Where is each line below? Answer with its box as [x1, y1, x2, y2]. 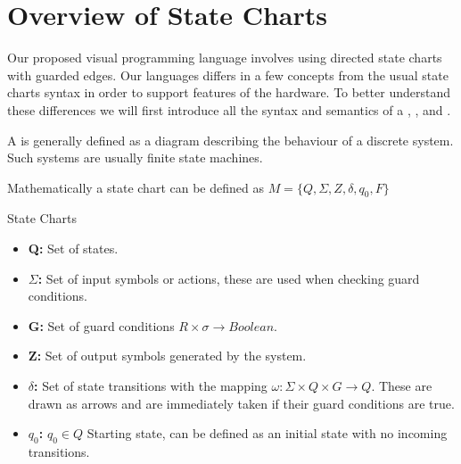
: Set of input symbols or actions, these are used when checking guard [37, 269, 420, 287]
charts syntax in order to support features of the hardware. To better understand [7, 83, 450, 102]
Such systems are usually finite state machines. [7, 148, 263, 167]
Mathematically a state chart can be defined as [7, 178, 264, 196]
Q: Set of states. [28, 239, 119, 258]
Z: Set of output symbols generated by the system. [28, 346, 307, 365]
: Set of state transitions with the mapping [34, 377, 268, 395]
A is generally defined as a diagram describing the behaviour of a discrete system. [7, 130, 454, 149]
